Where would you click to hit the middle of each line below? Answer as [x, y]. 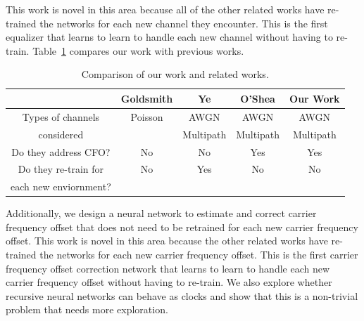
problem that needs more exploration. [87, 309]
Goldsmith [147, 98]
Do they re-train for [61, 169]
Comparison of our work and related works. [175, 74]
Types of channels [61, 116]
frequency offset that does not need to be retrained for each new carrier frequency [182, 227]
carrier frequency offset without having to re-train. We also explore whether [169, 282]
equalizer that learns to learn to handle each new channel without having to [169, 37]
